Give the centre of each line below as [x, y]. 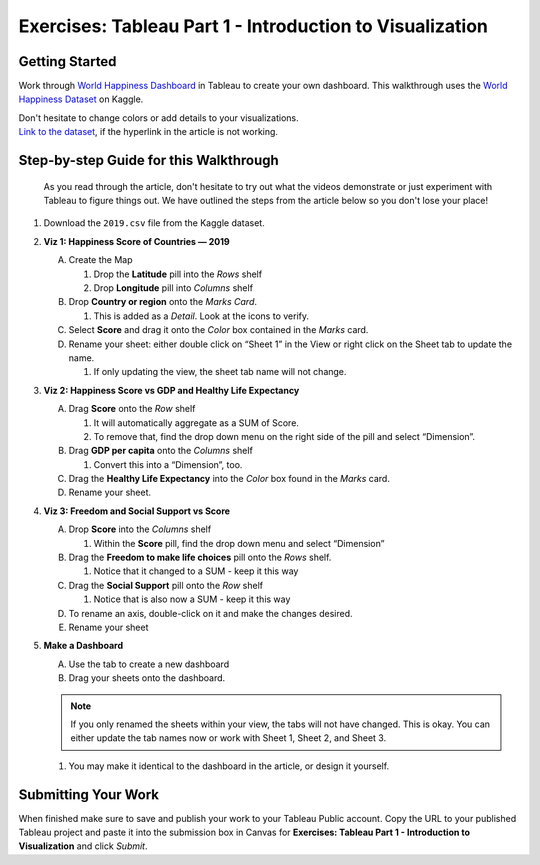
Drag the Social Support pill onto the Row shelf [166, 585]
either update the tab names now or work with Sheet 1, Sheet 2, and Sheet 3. [228, 738]
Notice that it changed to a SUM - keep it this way [196, 571]
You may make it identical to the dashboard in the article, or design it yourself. [229, 766]
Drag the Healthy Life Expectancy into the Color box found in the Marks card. [229, 479]
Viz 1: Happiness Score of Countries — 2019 [136, 241]
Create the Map [101, 260]
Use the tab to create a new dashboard [149, 664]
